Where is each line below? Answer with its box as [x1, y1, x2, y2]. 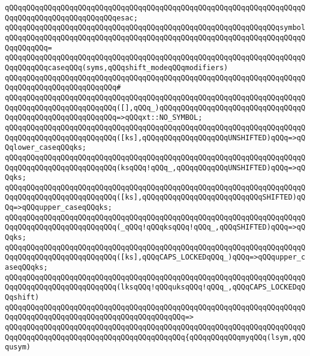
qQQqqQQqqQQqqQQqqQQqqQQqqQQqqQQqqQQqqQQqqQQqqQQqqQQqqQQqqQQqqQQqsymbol [5, 23, 306, 32]
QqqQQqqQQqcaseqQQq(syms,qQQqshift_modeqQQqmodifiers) [5, 63, 228, 72]
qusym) [5, 343, 31, 352]
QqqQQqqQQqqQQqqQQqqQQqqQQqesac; [5, 13, 138, 22]
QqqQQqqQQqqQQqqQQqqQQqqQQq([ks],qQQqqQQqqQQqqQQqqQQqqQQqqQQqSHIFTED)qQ [5, 193, 306, 202]
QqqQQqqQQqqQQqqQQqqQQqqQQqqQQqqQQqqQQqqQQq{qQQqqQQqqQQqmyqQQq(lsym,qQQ [5, 333, 306, 342]
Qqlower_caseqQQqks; [5, 143, 87, 152]
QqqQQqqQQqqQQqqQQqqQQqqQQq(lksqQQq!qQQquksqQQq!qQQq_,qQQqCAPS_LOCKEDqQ [5, 283, 306, 292]
